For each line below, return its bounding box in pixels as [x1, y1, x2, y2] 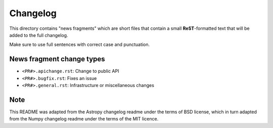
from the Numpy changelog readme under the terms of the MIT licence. [9, 116, 159, 122]
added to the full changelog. [9, 32, 68, 38]
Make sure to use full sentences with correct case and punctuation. [9, 41, 150, 48]
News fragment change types [9, 55, 106, 63]
